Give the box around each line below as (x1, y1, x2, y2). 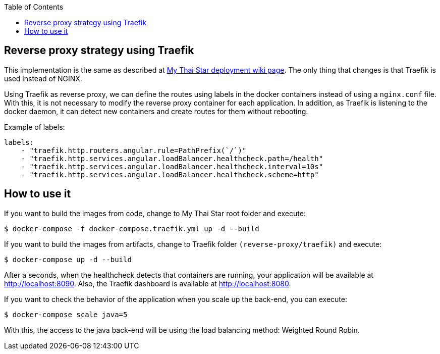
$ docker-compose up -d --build (4, 255, 132, 264)
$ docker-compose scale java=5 (4, 310, 128, 319)
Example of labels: (4, 122, 65, 131)
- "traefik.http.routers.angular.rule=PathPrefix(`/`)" (21, 146, 247, 155)
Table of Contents (4, 3, 64, 11)
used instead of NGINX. (4, 74, 82, 83)
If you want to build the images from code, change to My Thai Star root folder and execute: (4, 209, 306, 218)
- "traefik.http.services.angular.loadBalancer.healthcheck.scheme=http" (21, 170, 319, 179)
